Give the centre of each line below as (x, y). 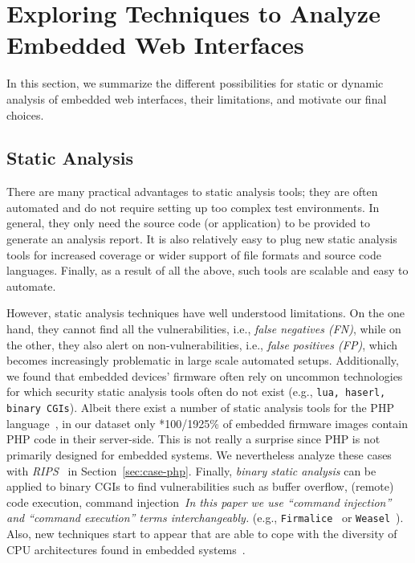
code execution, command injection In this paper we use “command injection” (199, 502)
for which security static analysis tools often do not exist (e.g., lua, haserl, (196, 392)
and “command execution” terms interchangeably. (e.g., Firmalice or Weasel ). (205, 518)
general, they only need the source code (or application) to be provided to (188, 223)
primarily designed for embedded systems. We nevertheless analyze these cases (199, 454)
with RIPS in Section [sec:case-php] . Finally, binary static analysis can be (191, 470)
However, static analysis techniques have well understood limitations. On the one (205, 313)
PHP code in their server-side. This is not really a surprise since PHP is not (193, 439)
